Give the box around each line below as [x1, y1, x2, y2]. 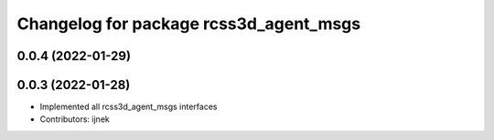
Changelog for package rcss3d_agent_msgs [16, 14, 361, 34]
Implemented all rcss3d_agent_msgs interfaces [39, 101, 218, 113]
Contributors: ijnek [39, 114, 110, 125]
